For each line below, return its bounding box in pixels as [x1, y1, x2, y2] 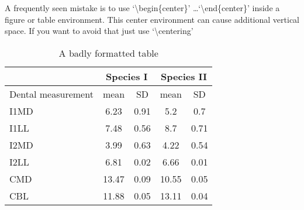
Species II [161, 69, 208, 83]
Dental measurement [9, 87, 94, 101]
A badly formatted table [58, 46, 158, 60]
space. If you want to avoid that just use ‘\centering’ [5, 25, 194, 37]
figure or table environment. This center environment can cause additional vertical [5, 13, 299, 25]
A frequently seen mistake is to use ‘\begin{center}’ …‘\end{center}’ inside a [5, 2, 280, 13]
